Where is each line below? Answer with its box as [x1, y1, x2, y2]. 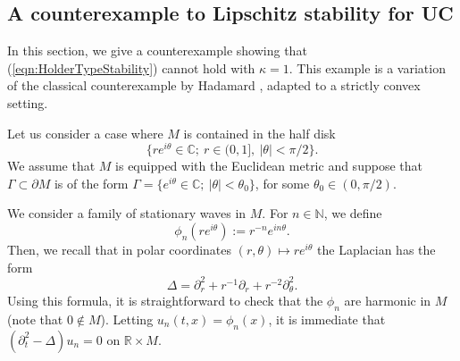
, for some [255, 173, 310, 192]
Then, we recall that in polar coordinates [7, 240, 232, 259]
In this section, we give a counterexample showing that [7, 41, 307, 60]
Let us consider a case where [7, 123, 163, 142]
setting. [7, 93, 48, 112]
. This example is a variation [289, 58, 446, 77]
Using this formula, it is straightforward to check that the [7, 291, 323, 310]
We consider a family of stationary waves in [7, 204, 247, 222]
